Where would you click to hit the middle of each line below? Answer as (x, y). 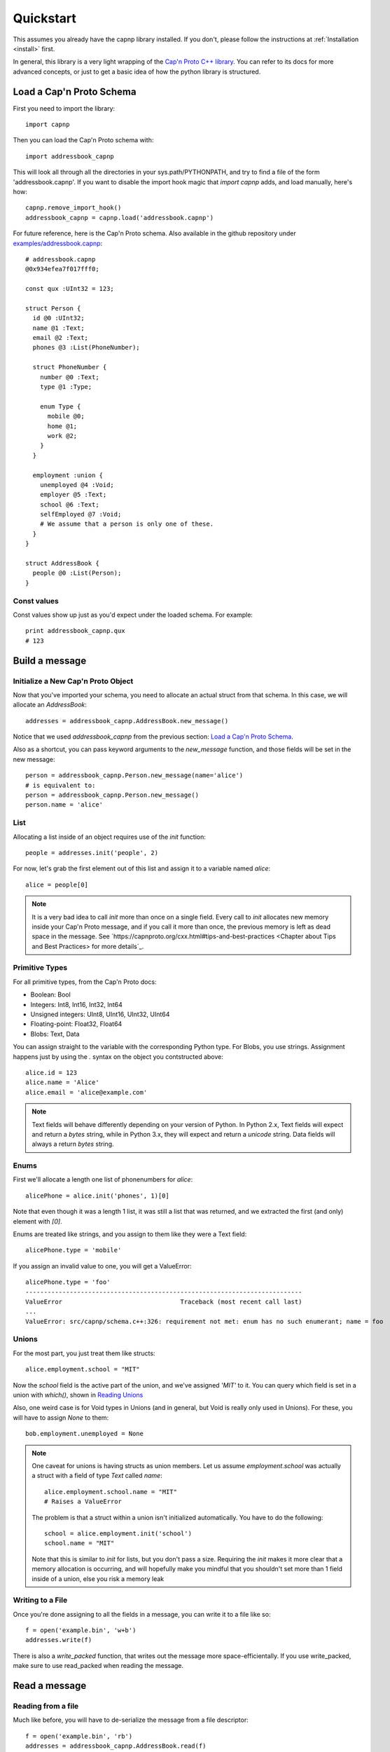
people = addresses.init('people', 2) (92, 853)
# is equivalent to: (61, 785)
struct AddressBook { (62, 563)
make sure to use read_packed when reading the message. (98, 1666)
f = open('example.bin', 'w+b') (81, 1630)
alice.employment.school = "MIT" (83, 1369)
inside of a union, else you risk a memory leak (98, 1579)
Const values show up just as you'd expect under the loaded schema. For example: (133, 615)
